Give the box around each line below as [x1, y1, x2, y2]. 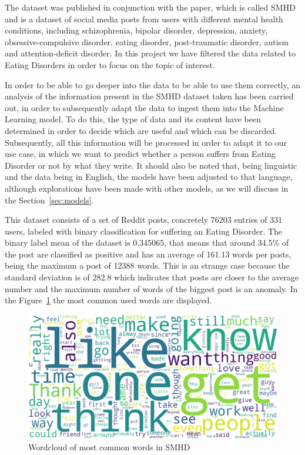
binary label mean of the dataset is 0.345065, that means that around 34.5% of [5, 236, 289, 249]
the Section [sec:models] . [5, 193, 94, 206]
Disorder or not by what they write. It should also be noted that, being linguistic [5, 159, 297, 171]
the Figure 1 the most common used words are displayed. [5, 294, 212, 306]
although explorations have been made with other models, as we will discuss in [5, 182, 289, 194]
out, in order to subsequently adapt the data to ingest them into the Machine [5, 101, 284, 113]
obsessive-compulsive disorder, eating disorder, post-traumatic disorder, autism [5, 35, 289, 48]
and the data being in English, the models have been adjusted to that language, [5, 170, 293, 183]
